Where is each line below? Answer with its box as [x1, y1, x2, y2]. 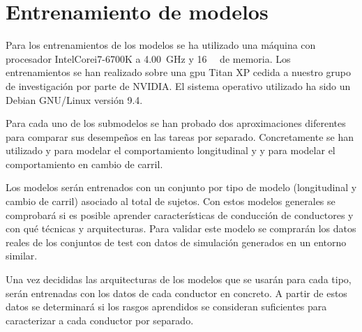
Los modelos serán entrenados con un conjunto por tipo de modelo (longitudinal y [6, 180, 357, 195]
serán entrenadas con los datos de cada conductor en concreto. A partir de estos [6, 285, 347, 300]
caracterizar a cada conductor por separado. [6, 312, 194, 327]
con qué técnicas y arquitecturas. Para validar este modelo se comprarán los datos [6, 221, 356, 236]
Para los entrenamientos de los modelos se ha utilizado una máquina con [6, 38, 316, 52]
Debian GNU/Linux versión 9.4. [6, 92, 143, 107]
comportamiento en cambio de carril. [6, 156, 163, 171]
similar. [6, 248, 38, 263]
